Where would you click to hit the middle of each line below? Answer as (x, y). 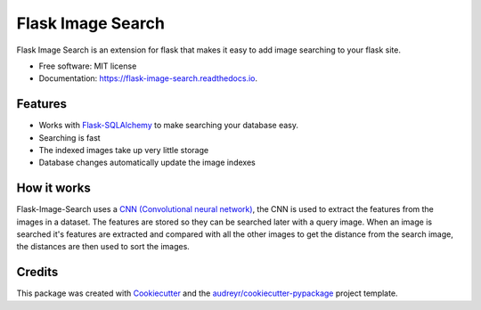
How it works (53, 188)
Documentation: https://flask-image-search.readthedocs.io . (148, 78)
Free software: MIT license (88, 66)
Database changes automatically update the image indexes (147, 163)
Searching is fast (70, 137)
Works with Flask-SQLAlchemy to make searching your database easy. (168, 126)
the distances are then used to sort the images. (103, 247)
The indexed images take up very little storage (124, 151)
